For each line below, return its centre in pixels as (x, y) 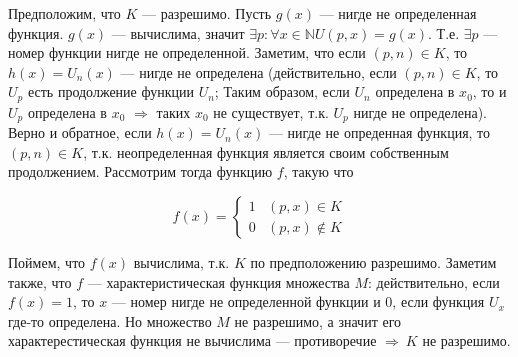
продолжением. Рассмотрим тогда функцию (140, 171)
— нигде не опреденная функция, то (379, 132)
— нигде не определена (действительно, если (258, 71)
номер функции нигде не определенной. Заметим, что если (187, 52)
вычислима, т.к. (181, 262)
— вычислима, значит (178, 32)
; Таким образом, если (282, 91)
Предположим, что (64, 13)
